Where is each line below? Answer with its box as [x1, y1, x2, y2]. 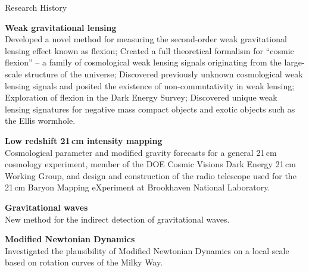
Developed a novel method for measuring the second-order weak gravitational [5, 33, 287, 45]
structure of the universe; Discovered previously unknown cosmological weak [24, 67, 303, 80]
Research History [5, 1, 67, 13]
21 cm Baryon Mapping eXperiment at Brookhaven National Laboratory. [5, 181, 270, 193]
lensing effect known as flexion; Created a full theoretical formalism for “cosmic [5, 44, 294, 57]
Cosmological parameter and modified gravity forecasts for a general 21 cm [5, 146, 277, 158]
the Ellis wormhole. [5, 114, 76, 127]
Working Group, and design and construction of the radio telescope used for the [5, 169, 296, 182]
